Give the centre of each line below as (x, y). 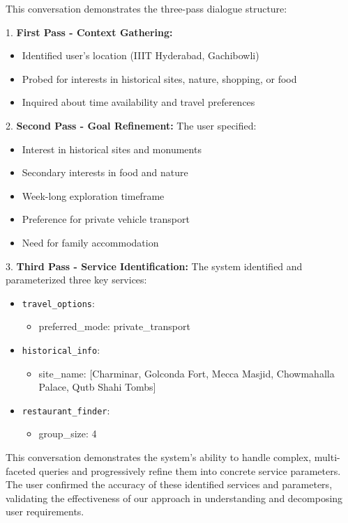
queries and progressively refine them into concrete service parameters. (190, 470)
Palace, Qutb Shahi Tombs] (97, 387)
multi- (327, 457)
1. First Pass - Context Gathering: (89, 32)
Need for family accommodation (90, 242)
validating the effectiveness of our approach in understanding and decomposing (174, 498)
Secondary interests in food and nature (105, 172)
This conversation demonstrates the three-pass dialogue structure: (146, 8)
